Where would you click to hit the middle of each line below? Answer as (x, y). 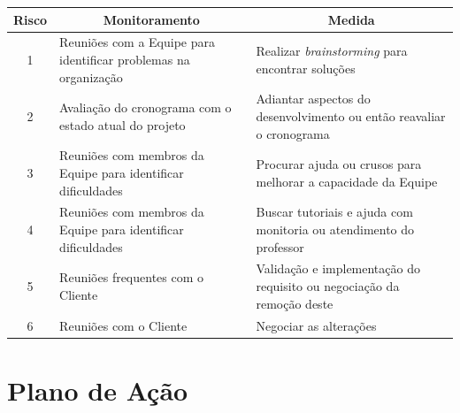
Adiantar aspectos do (313, 99)
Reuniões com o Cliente (123, 325)
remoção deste (295, 303)
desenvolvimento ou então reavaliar (351, 115)
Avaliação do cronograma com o (146, 107)
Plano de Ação (98, 390)
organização (91, 76)
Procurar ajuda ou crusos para (339, 164)
